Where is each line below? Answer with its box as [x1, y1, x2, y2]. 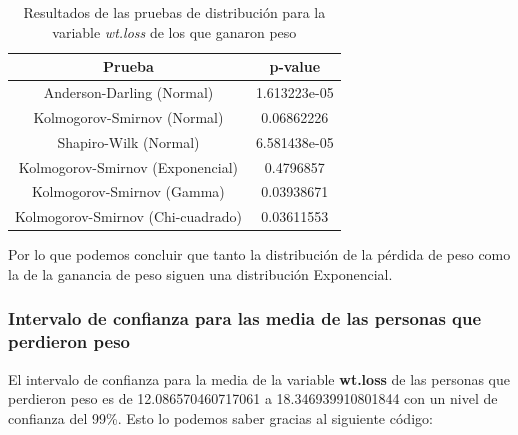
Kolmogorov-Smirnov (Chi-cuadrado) [15, 206, 242, 227]
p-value [269, 56, 321, 77]
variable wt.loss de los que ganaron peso [52, 21, 297, 42]
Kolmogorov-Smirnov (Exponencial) [18, 156, 239, 177]
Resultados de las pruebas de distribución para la [23, 2, 326, 22]
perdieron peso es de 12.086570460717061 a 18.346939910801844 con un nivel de [8, 388, 498, 409]
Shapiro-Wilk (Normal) [57, 131, 200, 152]
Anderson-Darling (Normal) [43, 82, 214, 103]
